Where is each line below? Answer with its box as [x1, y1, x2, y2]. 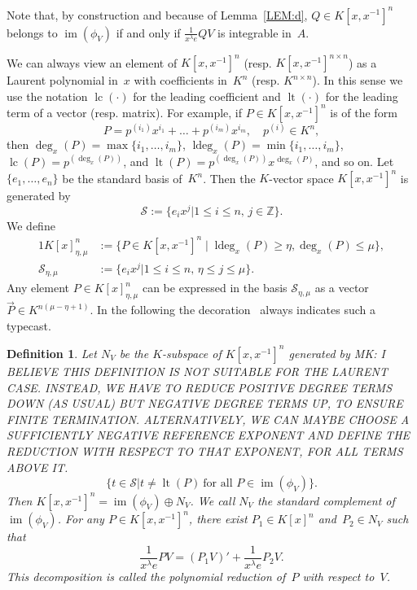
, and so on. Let [314, 152, 394, 169]
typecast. [7, 317, 51, 334]
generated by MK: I [288, 344, 385, 361]
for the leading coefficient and [133, 87, 281, 104]
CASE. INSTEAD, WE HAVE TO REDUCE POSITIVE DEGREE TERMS [7, 378, 393, 396]
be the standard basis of [62, 169, 182, 186]
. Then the [203, 169, 256, 186]
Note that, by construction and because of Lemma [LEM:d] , [7, 6, 308, 23]
